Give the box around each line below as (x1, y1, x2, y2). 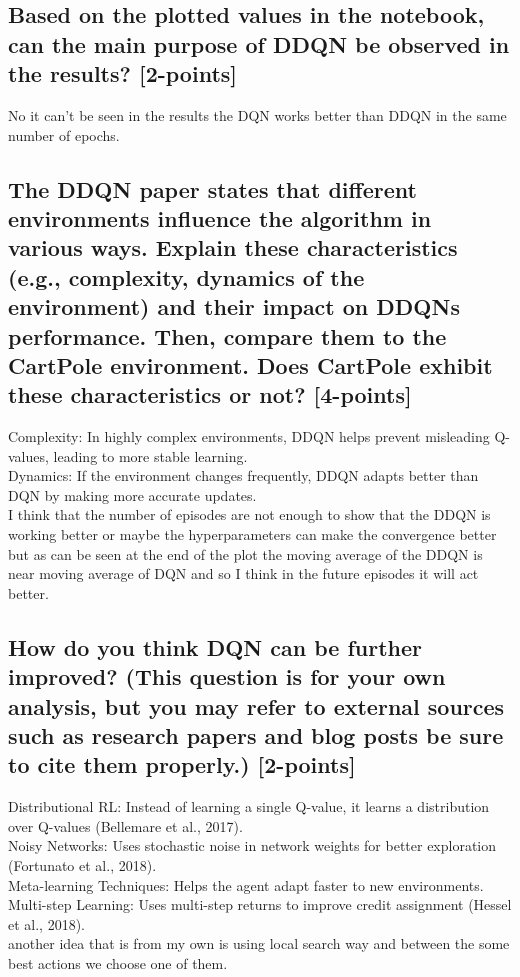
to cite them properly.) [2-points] (8, 749, 356, 780)
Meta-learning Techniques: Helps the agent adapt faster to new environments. (8, 874, 484, 895)
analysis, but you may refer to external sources (8, 690, 505, 721)
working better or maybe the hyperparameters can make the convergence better (8, 524, 497, 545)
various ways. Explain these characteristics (8, 232, 458, 263)
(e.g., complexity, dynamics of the (8, 261, 365, 292)
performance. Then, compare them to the (8, 320, 447, 351)
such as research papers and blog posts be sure (8, 720, 504, 751)
